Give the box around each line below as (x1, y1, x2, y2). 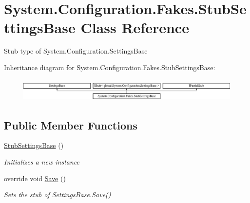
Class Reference (80, 18, 189, 37)
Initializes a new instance (4, 157, 79, 166)
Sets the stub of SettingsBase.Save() (4, 189, 111, 200)
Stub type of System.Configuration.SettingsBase (4, 46, 148, 56)
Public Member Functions (4, 117, 137, 132)
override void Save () (4, 173, 66, 183)
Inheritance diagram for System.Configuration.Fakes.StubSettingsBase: (4, 62, 215, 72)
